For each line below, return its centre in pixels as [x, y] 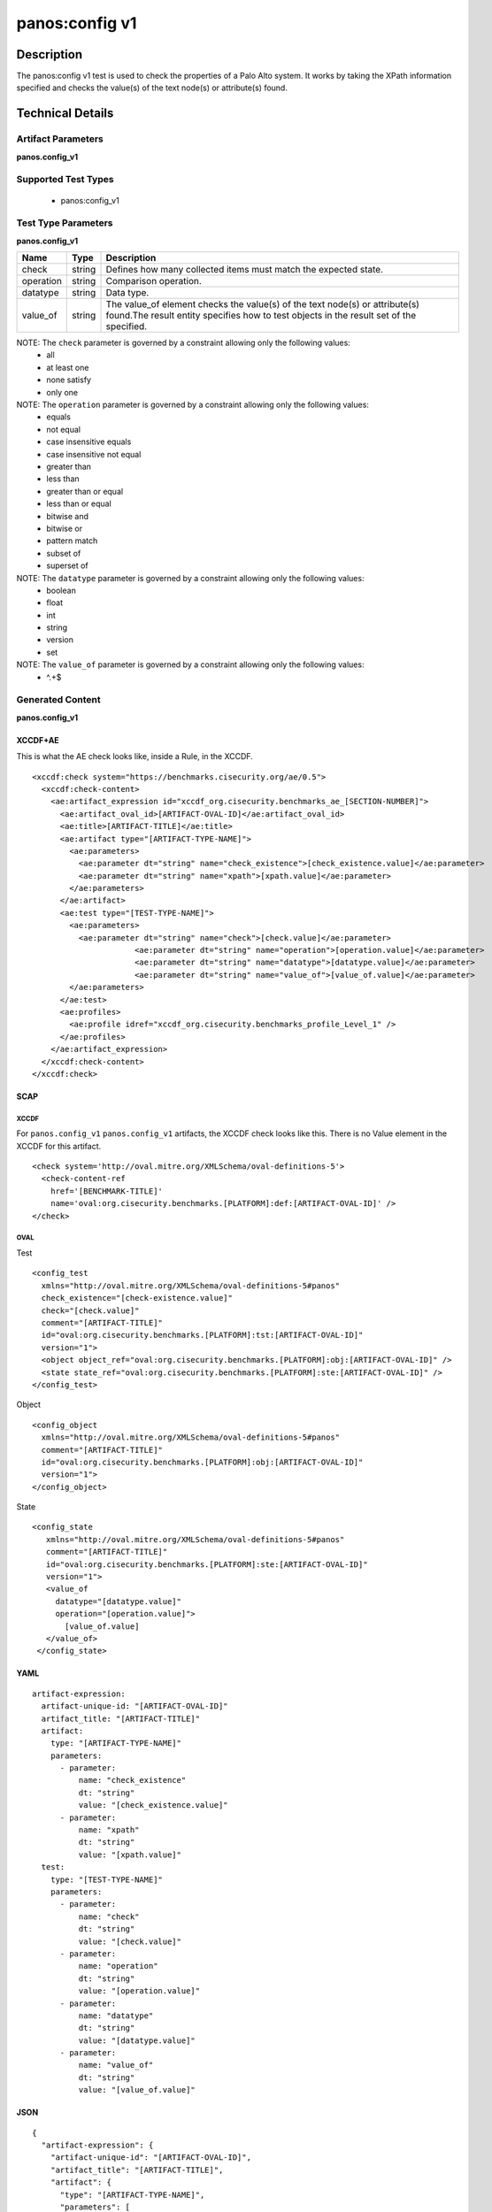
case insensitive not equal [94, 454]
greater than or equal [85, 491]
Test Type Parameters [65, 223]
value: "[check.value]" [130, 1941]
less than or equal [79, 503]
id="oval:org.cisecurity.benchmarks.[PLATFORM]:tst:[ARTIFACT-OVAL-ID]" [202, 1335]
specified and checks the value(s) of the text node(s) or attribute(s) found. [152, 88]
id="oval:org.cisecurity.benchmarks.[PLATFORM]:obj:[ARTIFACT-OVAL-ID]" [202, 1462]
